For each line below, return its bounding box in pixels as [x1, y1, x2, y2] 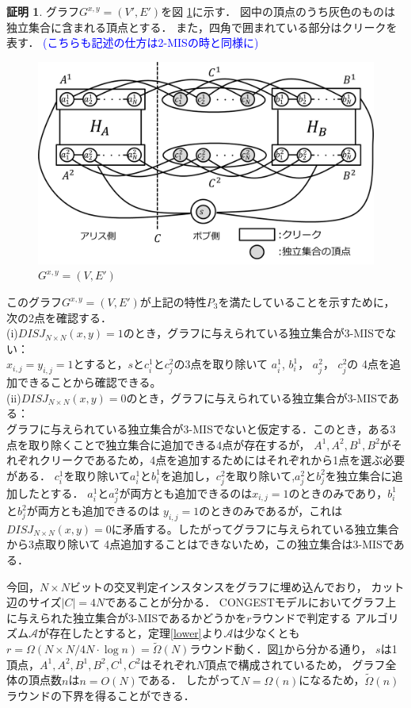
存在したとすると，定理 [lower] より [48, 625, 224, 641]
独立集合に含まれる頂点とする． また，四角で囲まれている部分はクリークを [6, 18, 398, 35]
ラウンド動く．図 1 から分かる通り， [189, 641, 372, 657]
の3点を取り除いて [173, 356, 268, 372]
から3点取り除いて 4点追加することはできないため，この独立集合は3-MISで [6, 536, 394, 552]
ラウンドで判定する [251, 609, 352, 625]
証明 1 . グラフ [6, 3, 79, 19]
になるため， [299, 671, 365, 688]
